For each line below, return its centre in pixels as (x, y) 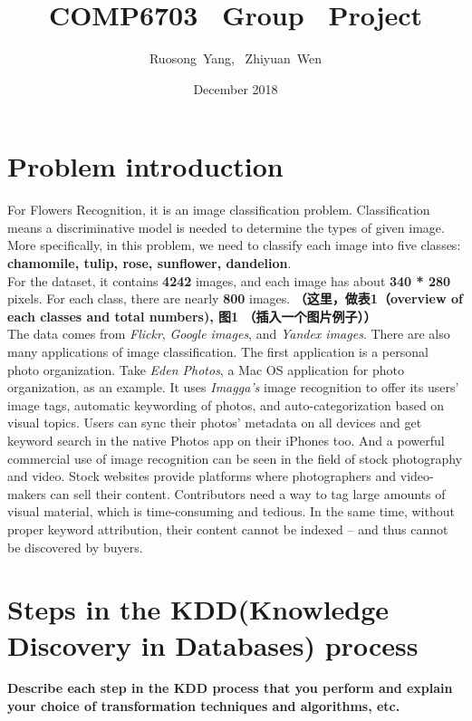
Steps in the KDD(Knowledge (198, 609)
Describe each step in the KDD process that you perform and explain (230, 688)
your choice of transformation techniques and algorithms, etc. (204, 706)
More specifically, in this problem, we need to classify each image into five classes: (234, 245)
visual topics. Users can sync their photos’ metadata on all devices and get (215, 423)
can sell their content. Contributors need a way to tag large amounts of (248, 493)
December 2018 (236, 88)
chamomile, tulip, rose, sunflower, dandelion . (149, 263)
